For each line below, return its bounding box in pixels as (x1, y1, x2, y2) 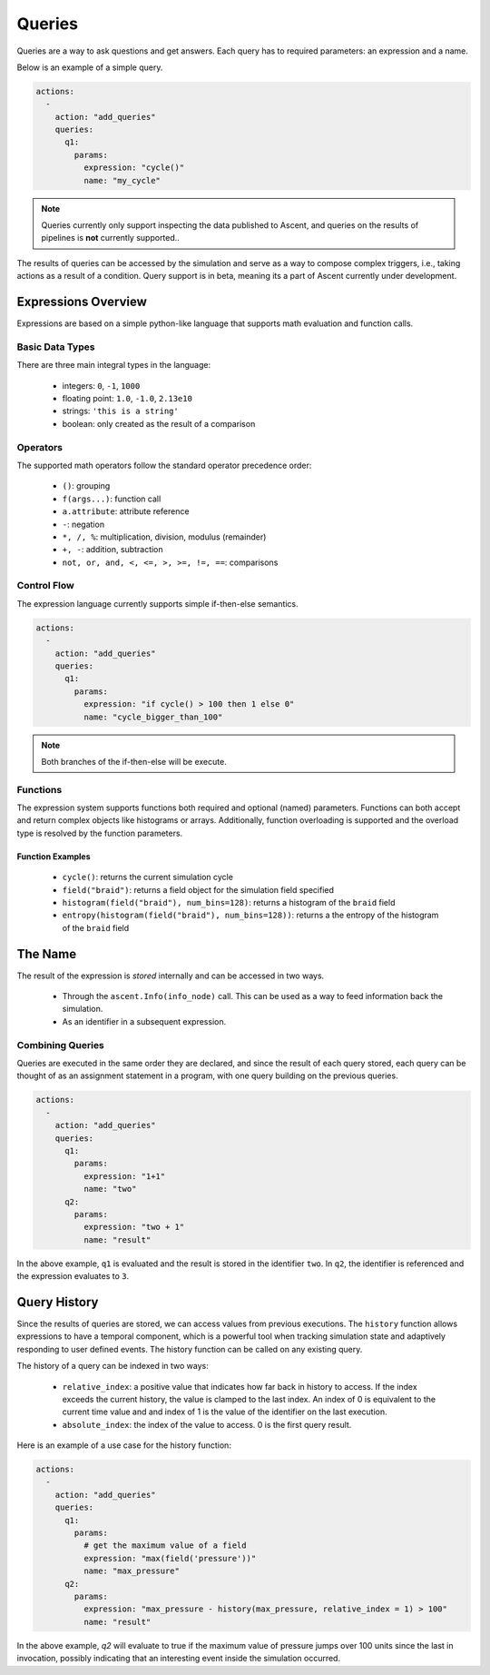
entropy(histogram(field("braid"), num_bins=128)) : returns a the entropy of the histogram (62, 909, 439, 921)
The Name (16, 946, 77, 962)
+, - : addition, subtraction (62, 544, 163, 555)
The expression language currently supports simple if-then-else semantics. (16, 598, 299, 609)
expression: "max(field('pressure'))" (83, 1553, 257, 1563)
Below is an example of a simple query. (16, 62, 163, 73)
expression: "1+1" (83, 1171, 166, 1181)
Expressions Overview (16, 294, 147, 310)
